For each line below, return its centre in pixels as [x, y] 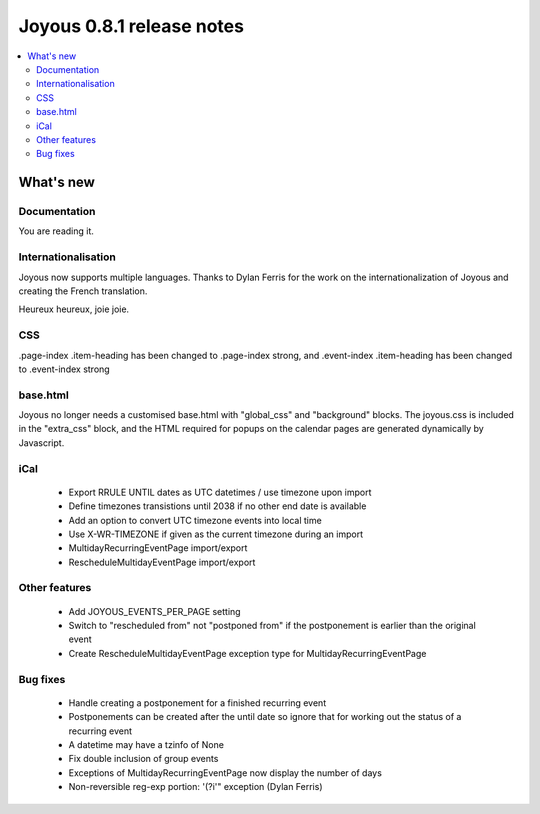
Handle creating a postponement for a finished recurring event [197, 702]
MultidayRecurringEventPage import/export [158, 548]
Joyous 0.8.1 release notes [131, 26]
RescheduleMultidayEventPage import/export [162, 562]
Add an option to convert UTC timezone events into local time [195, 520]
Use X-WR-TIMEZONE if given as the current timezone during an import [216, 534]
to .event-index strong [64, 369]
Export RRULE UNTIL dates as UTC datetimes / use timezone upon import [220, 492]
